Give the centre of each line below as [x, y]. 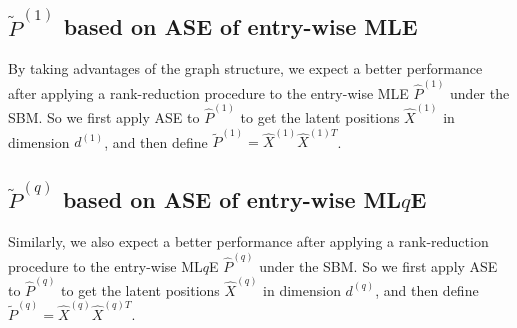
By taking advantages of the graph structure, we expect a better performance [245, 68]
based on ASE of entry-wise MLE [240, 26]
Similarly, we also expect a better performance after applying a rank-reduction [248, 241]
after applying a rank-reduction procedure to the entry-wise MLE [208, 92]
